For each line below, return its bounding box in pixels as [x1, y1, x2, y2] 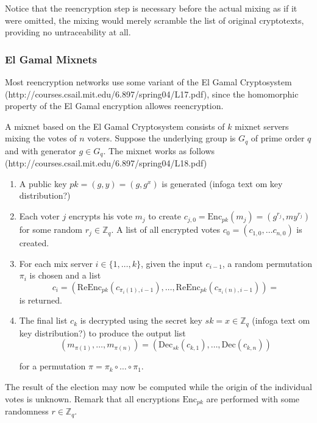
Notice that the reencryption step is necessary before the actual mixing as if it [5, 2, 297, 14]
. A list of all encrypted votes [111, 223, 221, 236]
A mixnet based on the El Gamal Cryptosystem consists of [5, 119, 225, 132]
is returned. [19, 293, 62, 306]
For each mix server [19, 257, 93, 269]
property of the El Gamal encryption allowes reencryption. [5, 99, 224, 112]
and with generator [5, 144, 76, 157]
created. [19, 236, 49, 249]
